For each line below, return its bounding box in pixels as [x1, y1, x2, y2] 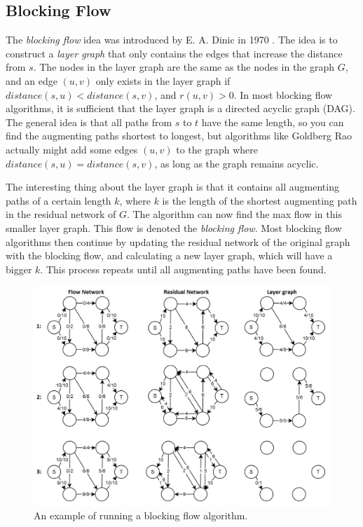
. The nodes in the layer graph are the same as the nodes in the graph [33, 60, 335, 74]
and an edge [6, 73, 57, 88]
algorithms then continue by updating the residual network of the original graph [6, 234, 350, 249]
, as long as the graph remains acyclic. [154, 156, 319, 170]
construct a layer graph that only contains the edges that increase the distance [6, 46, 343, 60]
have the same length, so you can [201, 114, 344, 129]
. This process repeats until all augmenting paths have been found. [40, 261, 327, 276]
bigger [6, 261, 32, 276]
